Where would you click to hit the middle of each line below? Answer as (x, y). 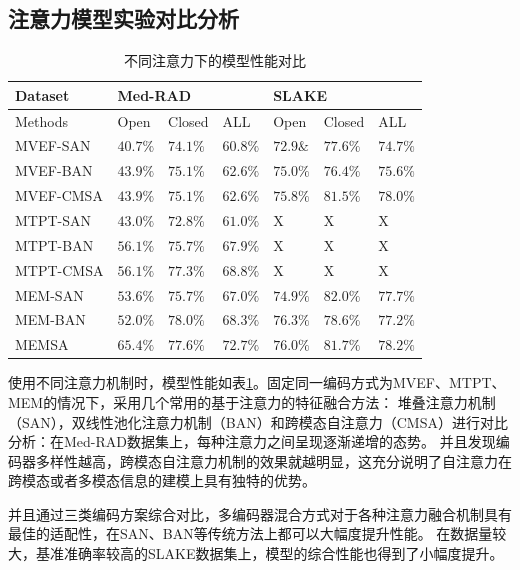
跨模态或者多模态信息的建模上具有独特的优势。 (162, 480)
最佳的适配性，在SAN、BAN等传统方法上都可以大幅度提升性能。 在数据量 (250, 533)
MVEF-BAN (54, 170)
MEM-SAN (49, 294)
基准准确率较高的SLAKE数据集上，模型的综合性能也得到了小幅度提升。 (269, 553)
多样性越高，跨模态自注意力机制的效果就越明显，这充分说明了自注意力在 (273, 460)
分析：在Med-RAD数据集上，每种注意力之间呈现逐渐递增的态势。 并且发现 (252, 441)
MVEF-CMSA (59, 195)
